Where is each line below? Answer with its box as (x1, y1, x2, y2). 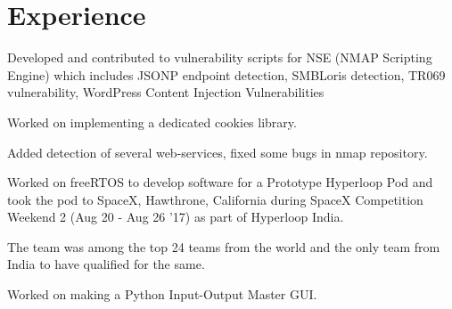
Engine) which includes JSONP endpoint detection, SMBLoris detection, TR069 (7, 65, 446, 84)
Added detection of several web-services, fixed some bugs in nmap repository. (7, 142, 428, 161)
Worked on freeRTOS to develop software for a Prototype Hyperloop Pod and (7, 173, 433, 191)
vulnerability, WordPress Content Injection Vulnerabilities (7, 83, 325, 102)
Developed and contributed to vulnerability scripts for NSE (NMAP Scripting (7, 48, 432, 67)
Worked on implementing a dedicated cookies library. (7, 112, 297, 131)
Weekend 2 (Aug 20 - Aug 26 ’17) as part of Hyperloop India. (7, 207, 344, 226)
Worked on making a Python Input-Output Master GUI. (7, 285, 317, 304)
